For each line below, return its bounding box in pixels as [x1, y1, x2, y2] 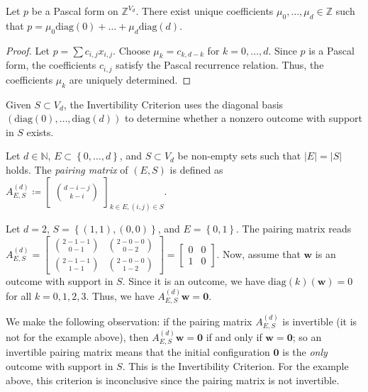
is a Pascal [308, 43, 355, 57]
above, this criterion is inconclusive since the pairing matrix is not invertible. [6, 372, 340, 387]
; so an [292, 330, 322, 344]
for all [6, 288, 32, 303]
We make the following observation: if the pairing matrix [6, 313, 252, 328]
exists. [26, 124, 54, 139]
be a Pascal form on [31, 4, 118, 18]
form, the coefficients [6, 57, 96, 72]
